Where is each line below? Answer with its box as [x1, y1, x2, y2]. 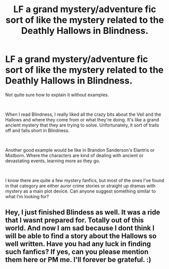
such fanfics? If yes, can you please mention [5, 248, 149, 256]
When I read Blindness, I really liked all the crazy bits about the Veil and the [5, 111, 161, 117]
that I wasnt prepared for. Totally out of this [5, 216, 144, 225]
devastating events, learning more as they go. [5, 158, 100, 164]
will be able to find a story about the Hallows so [5, 232, 157, 241]
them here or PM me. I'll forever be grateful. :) [5, 255, 151, 264]
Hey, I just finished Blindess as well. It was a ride [5, 208, 160, 217]
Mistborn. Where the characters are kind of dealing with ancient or [5, 152, 144, 158]
